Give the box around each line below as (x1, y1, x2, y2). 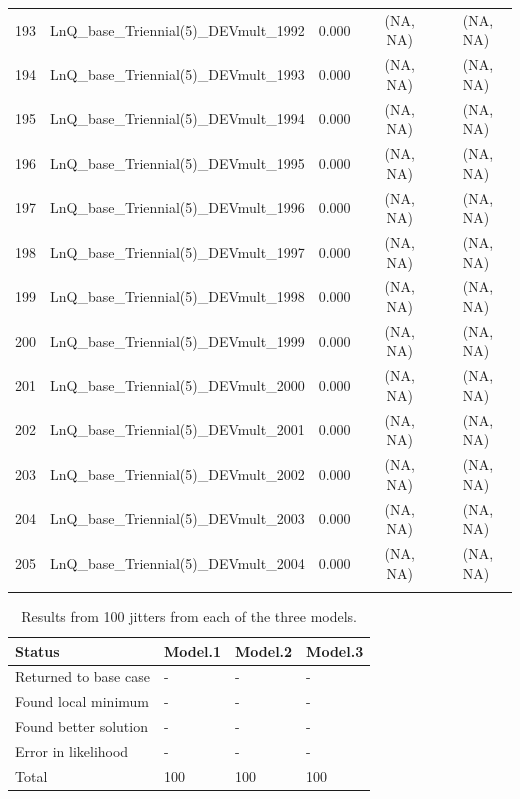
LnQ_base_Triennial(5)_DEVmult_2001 (50, 419, 305, 440)
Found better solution (15, 716, 148, 737)
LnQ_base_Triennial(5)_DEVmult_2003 (50, 508, 305, 529)
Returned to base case (15, 666, 150, 687)
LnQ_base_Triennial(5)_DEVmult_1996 (50, 197, 305, 218)
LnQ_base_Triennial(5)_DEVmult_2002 (50, 463, 305, 484)
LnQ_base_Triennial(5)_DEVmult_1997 (50, 241, 305, 262)
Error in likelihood (15, 740, 129, 761)
